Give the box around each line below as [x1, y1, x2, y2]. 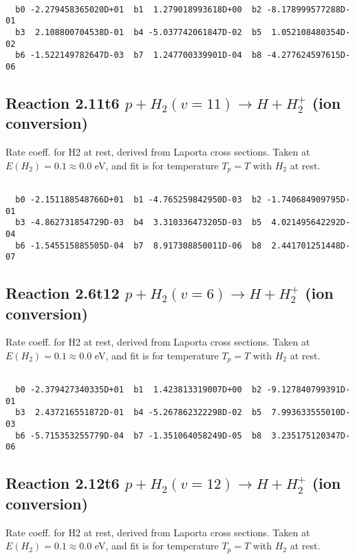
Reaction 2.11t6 [6, 92, 120, 113]
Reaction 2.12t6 [6, 472, 120, 494]
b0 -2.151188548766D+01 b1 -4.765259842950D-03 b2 [15, 194, 262, 204]
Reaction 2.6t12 [6, 282, 120, 304]
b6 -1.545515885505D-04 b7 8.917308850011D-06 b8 [15, 240, 262, 251]
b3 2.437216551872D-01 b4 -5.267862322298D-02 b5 [15, 408, 262, 418]
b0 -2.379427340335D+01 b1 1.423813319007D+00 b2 [15, 385, 262, 395]
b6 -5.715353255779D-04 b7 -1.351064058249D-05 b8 [15, 430, 262, 441]
